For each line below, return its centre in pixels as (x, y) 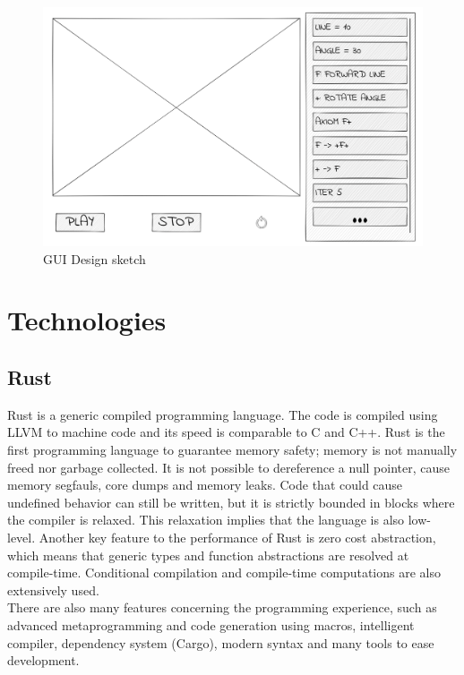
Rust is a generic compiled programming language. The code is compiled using (223, 414)
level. (21, 537)
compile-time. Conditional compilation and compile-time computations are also (224, 572)
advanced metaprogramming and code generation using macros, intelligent (211, 624)
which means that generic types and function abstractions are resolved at (208, 555)
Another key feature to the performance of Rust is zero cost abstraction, (237, 537)
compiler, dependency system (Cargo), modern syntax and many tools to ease (221, 642)
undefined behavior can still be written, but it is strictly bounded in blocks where (231, 502)
